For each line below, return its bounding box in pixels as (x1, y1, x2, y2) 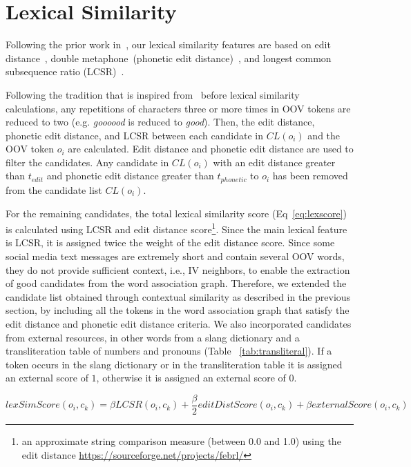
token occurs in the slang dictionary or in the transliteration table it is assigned (6, 357, 343, 371)
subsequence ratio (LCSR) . (6, 64, 124, 79)
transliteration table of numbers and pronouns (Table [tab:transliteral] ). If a (6, 344, 332, 358)
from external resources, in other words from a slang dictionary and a (6, 330, 300, 344)
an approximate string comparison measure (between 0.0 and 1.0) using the (21, 433, 341, 448)
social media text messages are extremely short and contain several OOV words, (6, 248, 345, 263)
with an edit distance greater (213, 155, 336, 169)
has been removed (272, 168, 348, 183)
